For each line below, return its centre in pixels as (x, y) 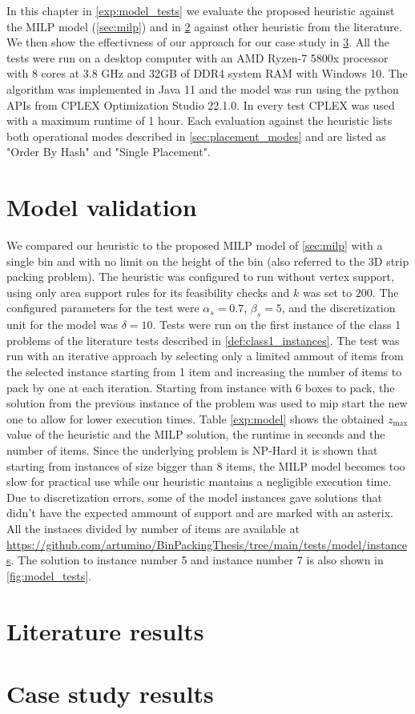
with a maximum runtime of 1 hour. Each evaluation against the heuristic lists (199, 120)
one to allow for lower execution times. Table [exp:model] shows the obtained (195, 418)
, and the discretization (338, 308)
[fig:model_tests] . (49, 575)
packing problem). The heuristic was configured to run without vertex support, (200, 277)
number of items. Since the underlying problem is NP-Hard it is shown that (192, 449)
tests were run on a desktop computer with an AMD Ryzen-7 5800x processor (197, 57)
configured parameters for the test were (103, 308)
